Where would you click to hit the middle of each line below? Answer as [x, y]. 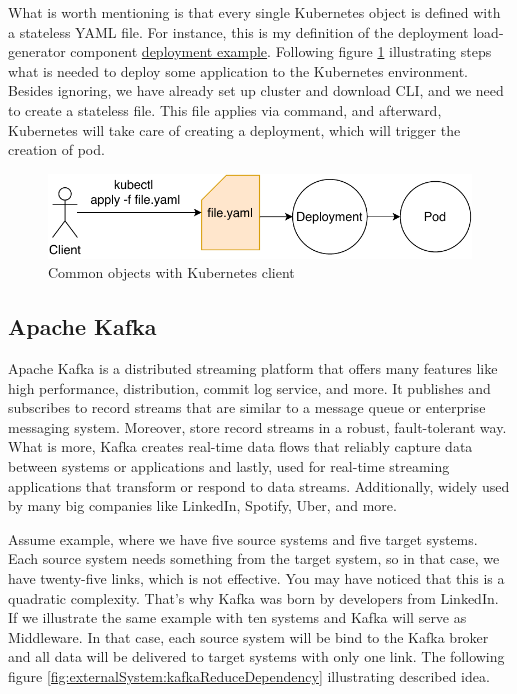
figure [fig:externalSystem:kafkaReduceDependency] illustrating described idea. [249, 675]
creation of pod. [56, 149]
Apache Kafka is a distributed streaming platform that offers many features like [253, 368]
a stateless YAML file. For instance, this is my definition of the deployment [238, 31]
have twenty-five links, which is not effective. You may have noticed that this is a [256, 577]
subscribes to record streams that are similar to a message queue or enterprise [247, 407]
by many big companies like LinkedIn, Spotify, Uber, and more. [202, 505]
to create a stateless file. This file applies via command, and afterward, [225, 109]
